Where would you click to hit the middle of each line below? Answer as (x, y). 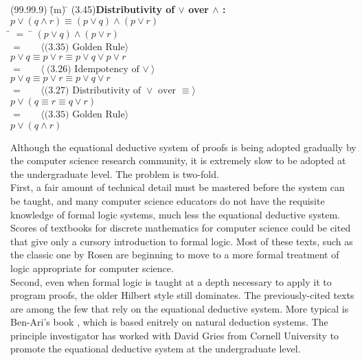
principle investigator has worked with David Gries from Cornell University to (175, 335)
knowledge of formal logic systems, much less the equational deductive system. (176, 214)
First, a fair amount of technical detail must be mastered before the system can (178, 187)
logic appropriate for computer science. (92, 268)
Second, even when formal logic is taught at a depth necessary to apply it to (171, 281)
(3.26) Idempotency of (93, 69)
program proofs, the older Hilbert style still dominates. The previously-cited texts (182, 295)
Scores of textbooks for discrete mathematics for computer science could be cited (181, 228)
